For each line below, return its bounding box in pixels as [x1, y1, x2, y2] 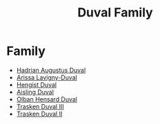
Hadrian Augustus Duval [16, 66, 86, 74]
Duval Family [77, 5, 153, 21]
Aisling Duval [16, 88, 54, 96]
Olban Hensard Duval [16, 95, 77, 103]
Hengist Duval [16, 80, 57, 88]
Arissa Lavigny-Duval [16, 73, 77, 82]
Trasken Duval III [16, 102, 64, 110]
